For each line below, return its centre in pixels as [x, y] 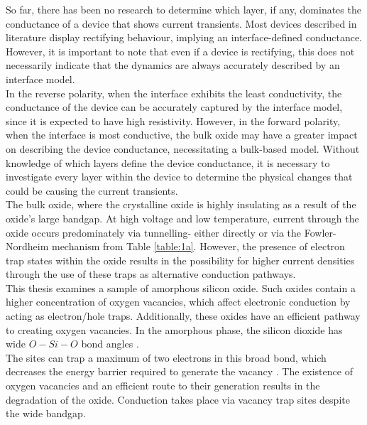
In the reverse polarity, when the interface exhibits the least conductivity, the [174, 93]
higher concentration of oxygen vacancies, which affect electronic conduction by [178, 302]
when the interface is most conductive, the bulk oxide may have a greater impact [182, 135]
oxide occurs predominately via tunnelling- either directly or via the [154, 232]
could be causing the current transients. [92, 190]
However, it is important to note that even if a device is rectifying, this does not [180, 51]
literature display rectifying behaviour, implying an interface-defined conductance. [184, 37]
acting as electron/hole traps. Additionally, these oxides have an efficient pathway [183, 316]
